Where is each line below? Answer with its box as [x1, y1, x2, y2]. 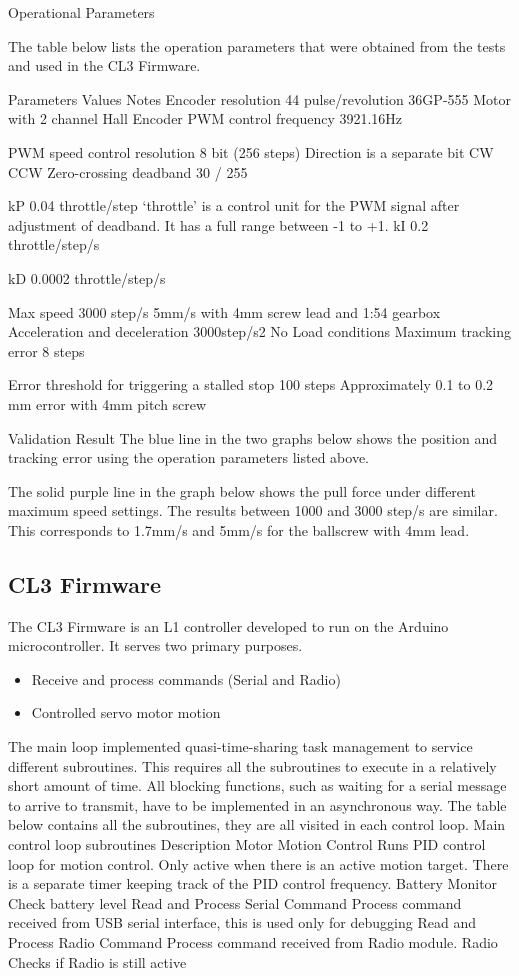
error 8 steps [8, 340, 85, 361]
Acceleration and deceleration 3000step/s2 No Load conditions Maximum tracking [8, 321, 511, 342]
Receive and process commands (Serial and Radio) [31, 668, 341, 689]
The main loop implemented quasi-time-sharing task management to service [8, 736, 473, 757]
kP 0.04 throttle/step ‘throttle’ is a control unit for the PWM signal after [8, 195, 460, 216]
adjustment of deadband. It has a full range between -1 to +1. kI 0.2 [8, 214, 429, 235]
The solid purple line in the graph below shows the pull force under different [8, 480, 476, 501]
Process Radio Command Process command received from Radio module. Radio [8, 931, 498, 952]
